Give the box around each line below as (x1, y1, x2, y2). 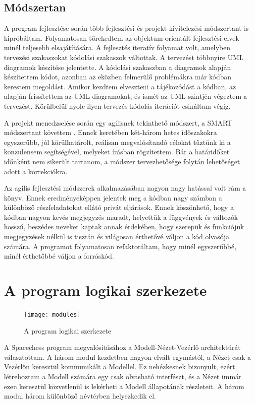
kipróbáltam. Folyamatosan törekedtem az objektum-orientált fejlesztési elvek (4, 32, 239, 43)
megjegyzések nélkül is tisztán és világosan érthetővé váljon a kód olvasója (4, 231, 230, 242)
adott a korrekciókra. (4, 166, 68, 176)
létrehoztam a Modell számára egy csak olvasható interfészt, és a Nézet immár (4, 371, 242, 382)
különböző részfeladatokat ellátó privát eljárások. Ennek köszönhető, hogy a (4, 202, 234, 212)
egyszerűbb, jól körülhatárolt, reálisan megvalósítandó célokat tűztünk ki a (4, 136, 231, 147)
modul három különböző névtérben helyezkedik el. (4, 391, 156, 401)
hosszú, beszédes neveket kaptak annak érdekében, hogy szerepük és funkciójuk (4, 221, 244, 232)
